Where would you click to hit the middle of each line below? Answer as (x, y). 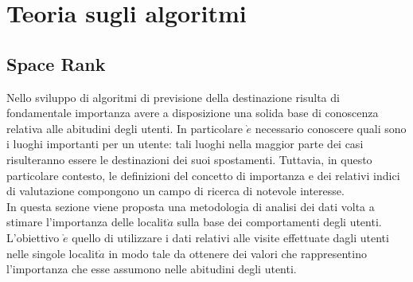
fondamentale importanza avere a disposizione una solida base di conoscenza (193, 113)
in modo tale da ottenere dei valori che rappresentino (238, 253)
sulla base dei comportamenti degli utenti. (279, 222)
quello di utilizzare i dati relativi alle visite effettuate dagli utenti (230, 237)
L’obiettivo (33, 237)
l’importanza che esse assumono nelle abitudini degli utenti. (152, 269)
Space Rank (56, 63)
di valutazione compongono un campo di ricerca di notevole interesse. (175, 191)
